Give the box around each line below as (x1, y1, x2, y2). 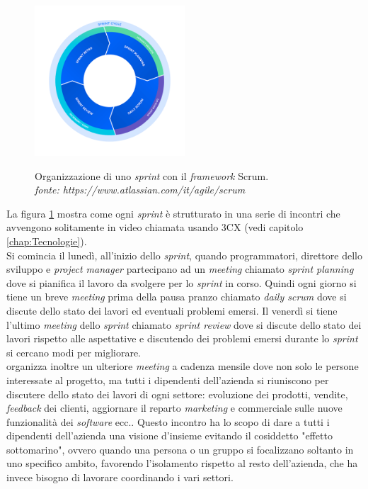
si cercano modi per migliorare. (6, 344, 142, 359)
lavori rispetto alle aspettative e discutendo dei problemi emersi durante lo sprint (6, 331, 358, 346)
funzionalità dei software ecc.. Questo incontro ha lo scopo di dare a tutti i (6, 414, 330, 429)
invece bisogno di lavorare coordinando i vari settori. (6, 470, 234, 485)
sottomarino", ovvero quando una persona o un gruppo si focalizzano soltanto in (6, 442, 354, 456)
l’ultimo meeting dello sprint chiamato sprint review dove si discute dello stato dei (6, 317, 362, 332)
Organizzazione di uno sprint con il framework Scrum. (35, 168, 269, 183)
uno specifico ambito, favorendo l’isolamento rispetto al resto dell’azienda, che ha (6, 456, 358, 471)
